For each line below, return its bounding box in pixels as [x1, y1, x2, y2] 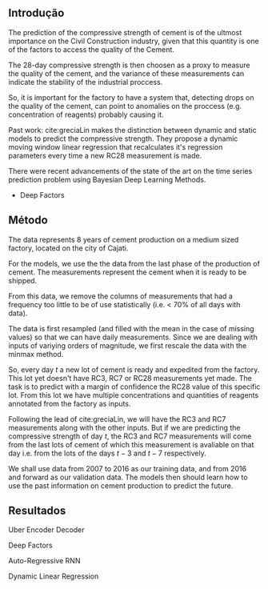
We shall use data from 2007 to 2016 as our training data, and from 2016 [8, 463, 246, 473]
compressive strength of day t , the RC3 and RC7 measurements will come [8, 431, 252, 441]
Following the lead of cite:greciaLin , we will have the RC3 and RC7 [8, 414, 226, 423]
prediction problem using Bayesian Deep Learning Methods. [8, 174, 206, 184]
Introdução [8, 6, 65, 20]
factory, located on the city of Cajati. [8, 243, 129, 253]
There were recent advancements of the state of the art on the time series [8, 166, 253, 175]
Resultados [8, 504, 66, 518]
